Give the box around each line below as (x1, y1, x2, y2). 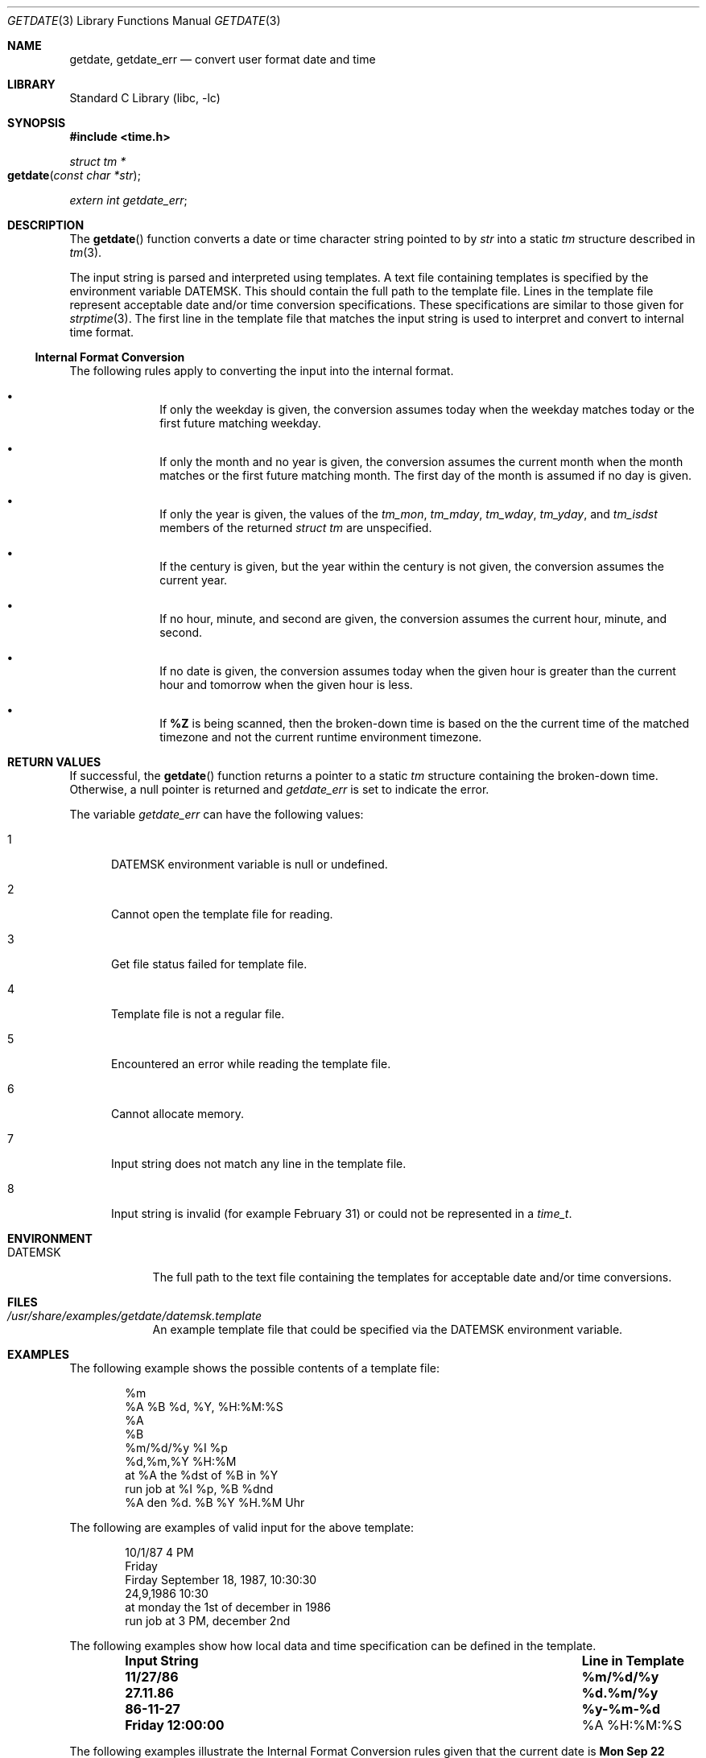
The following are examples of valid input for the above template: (69, 1521, 415, 1534)
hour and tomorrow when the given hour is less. (159, 678, 413, 691)
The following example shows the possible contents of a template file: (69, 1361, 440, 1375)
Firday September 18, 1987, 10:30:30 (125, 1573, 317, 1587)
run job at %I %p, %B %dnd (125, 1482, 274, 1496)
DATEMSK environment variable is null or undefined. (111, 857, 388, 871)
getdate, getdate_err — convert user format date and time (69, 52, 376, 66)
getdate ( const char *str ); (7, 168, 141, 182)
